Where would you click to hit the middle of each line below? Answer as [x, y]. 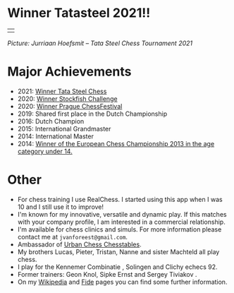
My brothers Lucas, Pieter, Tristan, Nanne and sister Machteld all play [118, 251]
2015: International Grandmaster [64, 128]
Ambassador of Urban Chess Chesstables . [80, 244]
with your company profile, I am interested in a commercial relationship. [121, 222]
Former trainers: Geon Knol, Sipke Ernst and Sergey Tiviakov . [107, 274]
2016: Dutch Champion [51, 121]
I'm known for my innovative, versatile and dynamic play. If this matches [122, 214]
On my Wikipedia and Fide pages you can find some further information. [122, 282]
